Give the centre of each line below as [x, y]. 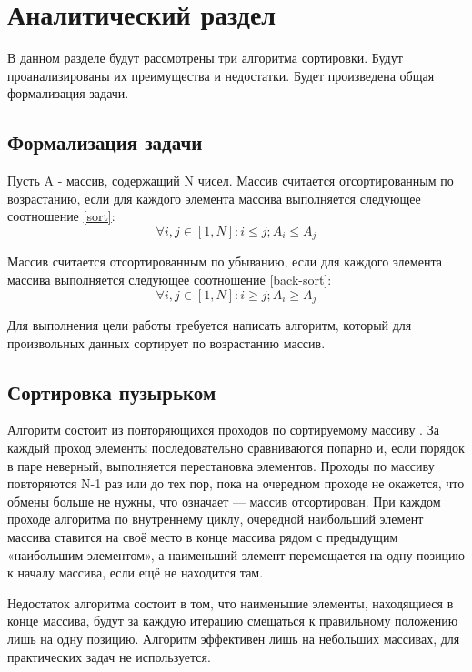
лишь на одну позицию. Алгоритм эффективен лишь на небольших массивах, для [234, 638]
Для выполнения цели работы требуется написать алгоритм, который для [210, 324]
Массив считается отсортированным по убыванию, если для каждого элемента [225, 261]
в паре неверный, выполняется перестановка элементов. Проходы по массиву [221, 465]
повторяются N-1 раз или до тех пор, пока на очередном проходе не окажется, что [236, 483]
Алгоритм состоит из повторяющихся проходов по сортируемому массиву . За [223, 430]
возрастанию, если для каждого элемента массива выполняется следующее [214, 198]
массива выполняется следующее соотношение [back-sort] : [170, 279]
